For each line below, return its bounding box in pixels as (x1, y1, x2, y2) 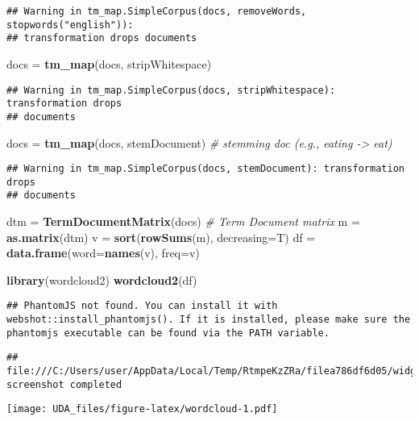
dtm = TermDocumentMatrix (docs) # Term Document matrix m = (6, 213, 360, 230)
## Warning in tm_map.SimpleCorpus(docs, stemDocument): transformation (6, 163, 404, 175)
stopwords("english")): (6, 19, 134, 31)
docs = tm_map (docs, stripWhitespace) (6, 55, 212, 72)
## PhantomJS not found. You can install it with (6, 300, 278, 312)
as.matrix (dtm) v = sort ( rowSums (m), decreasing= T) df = (6, 228, 316, 245)
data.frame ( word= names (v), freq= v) (6, 244, 200, 261)
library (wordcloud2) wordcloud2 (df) (6, 271, 197, 288)
